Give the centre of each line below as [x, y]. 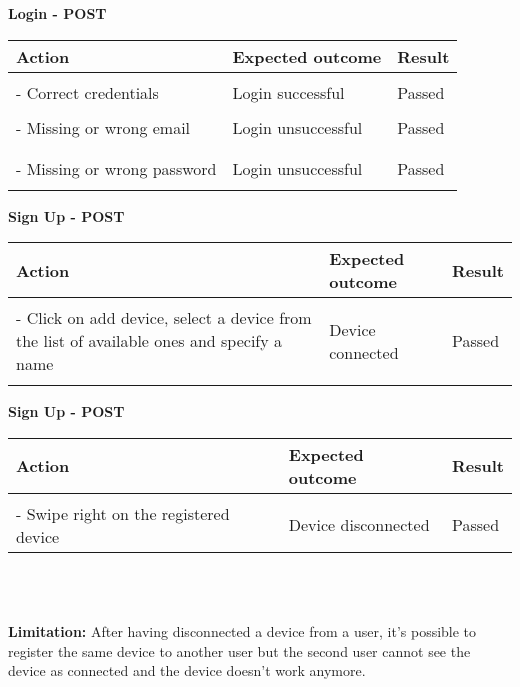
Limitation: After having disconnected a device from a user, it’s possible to [242, 630]
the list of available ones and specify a [149, 341]
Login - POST [57, 13]
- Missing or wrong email [103, 127]
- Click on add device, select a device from [164, 318]
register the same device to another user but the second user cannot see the [239, 650]
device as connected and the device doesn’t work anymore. [187, 670]
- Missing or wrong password [116, 168]
